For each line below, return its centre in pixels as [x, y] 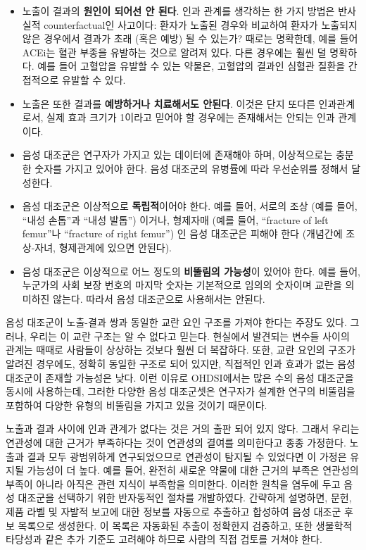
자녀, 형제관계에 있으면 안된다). [103, 247]
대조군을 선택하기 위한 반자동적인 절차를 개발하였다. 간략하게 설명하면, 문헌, [185, 498]
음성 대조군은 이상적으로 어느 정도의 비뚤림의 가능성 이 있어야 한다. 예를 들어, [191, 271]
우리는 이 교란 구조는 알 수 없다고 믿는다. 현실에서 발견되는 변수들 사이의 [190, 336]
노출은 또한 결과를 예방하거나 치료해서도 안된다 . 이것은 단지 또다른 [169, 103]
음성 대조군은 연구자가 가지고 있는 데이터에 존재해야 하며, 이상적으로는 [177, 155]
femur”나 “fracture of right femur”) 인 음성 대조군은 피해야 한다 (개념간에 [182, 233]
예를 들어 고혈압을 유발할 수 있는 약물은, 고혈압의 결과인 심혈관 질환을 [191, 66]
